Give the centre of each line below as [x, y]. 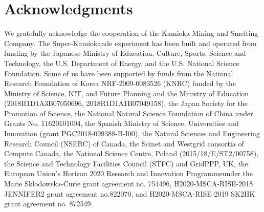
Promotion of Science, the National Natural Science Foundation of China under [129, 113]
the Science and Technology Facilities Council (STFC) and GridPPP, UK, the [126, 163]
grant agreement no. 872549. [49, 204]
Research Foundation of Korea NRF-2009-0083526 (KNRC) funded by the [120, 83]
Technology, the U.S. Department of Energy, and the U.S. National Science [122, 63]
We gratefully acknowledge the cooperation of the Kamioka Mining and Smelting [131, 33]
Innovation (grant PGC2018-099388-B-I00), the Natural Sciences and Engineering [132, 133]
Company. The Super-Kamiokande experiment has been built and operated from [130, 43]
